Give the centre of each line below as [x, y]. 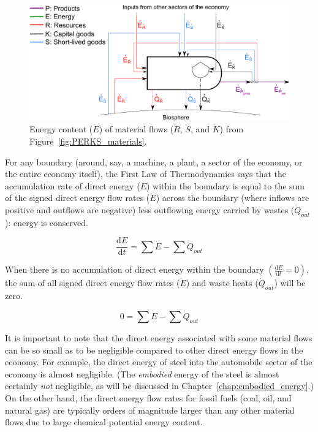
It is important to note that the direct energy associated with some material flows [159, 338]
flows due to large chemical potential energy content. [104, 422]
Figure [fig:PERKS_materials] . [88, 141]
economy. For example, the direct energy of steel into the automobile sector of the [159, 362]
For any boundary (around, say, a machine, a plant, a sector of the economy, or [154, 161]
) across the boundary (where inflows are [233, 198]
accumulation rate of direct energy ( [73, 185]
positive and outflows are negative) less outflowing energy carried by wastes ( [150, 209]
